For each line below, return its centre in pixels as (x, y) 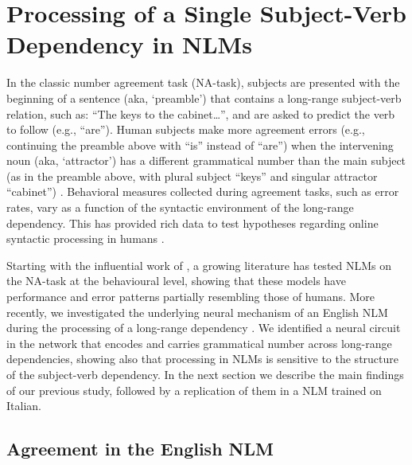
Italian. (24, 406)
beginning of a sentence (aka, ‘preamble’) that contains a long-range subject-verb (204, 98)
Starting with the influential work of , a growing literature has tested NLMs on (199, 265)
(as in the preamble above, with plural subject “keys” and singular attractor (192, 176)
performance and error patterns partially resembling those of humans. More (191, 297)
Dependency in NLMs (129, 44)
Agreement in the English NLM (140, 449)
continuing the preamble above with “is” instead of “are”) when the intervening (200, 145)
